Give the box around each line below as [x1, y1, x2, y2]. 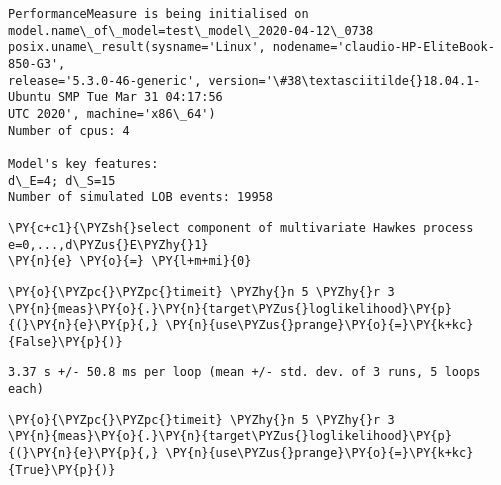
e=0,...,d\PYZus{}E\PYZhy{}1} [8, 237, 209, 252]
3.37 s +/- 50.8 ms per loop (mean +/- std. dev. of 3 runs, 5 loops [8, 365, 481, 380]
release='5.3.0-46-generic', [8, 73, 202, 88]
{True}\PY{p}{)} [8, 462, 116, 477]
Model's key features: [8, 156, 159, 171]
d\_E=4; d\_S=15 [8, 173, 116, 188]
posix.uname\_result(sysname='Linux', [8, 40, 266, 55]
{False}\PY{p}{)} [8, 334, 123, 349]
